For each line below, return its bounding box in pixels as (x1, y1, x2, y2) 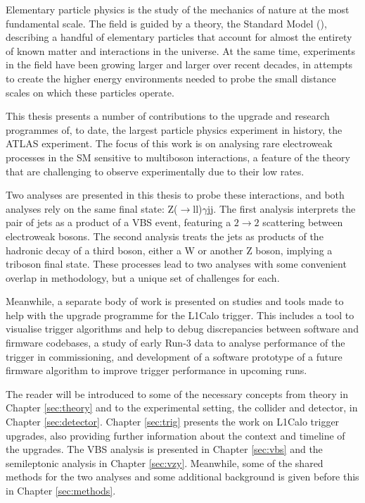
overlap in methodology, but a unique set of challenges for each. (6, 270, 280, 285)
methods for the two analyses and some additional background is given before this (6, 469, 359, 484)
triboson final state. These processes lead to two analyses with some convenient (6, 256, 347, 271)
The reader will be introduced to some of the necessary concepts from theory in (6, 386, 349, 401)
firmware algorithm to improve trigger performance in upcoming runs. (6, 363, 307, 378)
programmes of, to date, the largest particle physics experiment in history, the (6, 122, 342, 137)
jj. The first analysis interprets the (207, 201, 356, 216)
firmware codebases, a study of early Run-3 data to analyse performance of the (6, 335, 345, 350)
